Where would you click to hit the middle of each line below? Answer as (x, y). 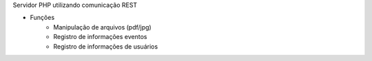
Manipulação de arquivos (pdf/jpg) (102, 27)
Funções (42, 18)
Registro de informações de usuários (106, 46)
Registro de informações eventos (100, 37)
